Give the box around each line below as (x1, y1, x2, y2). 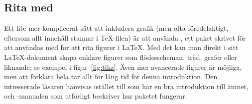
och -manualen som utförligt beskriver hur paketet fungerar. (4, 91, 187, 101)
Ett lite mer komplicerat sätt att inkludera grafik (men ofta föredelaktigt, (4, 23, 229, 33)
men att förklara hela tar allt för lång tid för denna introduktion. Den (4, 71, 218, 82)
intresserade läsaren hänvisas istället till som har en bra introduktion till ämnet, (4, 81, 249, 91)
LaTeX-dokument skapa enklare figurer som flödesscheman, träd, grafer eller (4, 52, 237, 62)
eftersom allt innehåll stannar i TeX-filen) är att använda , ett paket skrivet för (4, 32, 246, 43)
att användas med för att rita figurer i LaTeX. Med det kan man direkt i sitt (4, 42, 239, 52)
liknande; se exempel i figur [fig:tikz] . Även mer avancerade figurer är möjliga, (4, 61, 242, 72)
